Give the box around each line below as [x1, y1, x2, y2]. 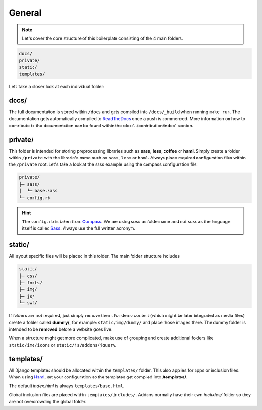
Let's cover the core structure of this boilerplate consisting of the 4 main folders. [22, 35, 183, 41]
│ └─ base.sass [19, 188, 58, 194]
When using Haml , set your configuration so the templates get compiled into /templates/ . [9, 374, 188, 380]
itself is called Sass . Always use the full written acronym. [22, 225, 136, 231]
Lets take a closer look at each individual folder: [9, 84, 105, 90]
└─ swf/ [19, 300, 37, 306]
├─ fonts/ [19, 280, 43, 285]
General [9, 7, 42, 18]
